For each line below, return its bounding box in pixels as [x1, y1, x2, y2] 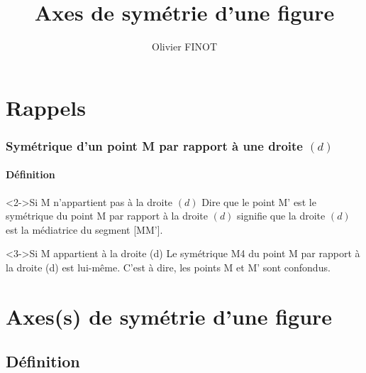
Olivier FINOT [151, 39, 218, 54]
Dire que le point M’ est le [201, 194, 316, 209]
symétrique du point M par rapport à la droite [6, 208, 208, 223]
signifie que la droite [237, 208, 326, 223]
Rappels [6, 92, 86, 121]
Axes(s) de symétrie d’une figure [6, 301, 333, 330]
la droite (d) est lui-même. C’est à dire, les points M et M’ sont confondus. [6, 259, 331, 274]
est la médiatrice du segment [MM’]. [6, 222, 163, 237]
